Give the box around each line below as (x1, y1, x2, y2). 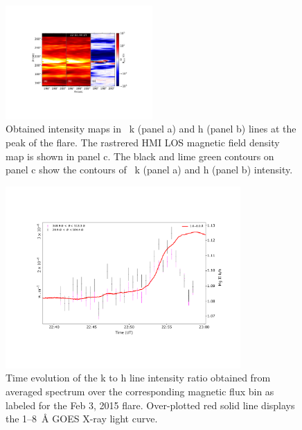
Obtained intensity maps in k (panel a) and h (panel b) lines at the (6, 121, 296, 136)
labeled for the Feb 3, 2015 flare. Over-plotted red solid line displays (6, 397, 295, 412)
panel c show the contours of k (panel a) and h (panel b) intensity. (6, 162, 293, 177)
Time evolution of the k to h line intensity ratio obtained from (6, 370, 271, 385)
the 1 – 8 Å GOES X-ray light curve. (6, 411, 158, 426)
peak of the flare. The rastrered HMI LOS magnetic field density (6, 135, 280, 149)
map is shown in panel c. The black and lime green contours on (6, 148, 274, 163)
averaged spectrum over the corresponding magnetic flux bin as (6, 384, 274, 398)
